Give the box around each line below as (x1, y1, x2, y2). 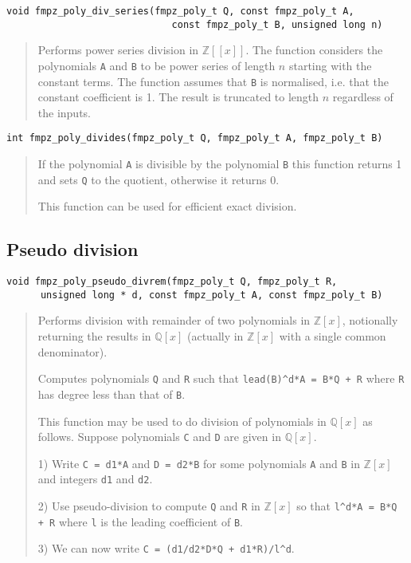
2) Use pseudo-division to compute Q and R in (37, 498, 260, 514)
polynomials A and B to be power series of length (37, 57, 276, 73)
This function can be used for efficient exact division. (37, 198, 297, 215)
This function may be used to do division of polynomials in (37, 412, 327, 429)
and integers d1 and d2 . (37, 470, 153, 487)
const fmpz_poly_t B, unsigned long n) (171, 18, 383, 30)
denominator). (37, 343, 108, 360)
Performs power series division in (37, 41, 199, 58)
